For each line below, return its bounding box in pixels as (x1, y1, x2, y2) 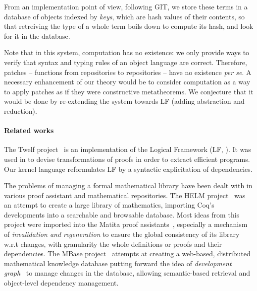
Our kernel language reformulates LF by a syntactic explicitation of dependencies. (4, 163, 253, 174)
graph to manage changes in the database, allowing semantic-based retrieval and (4, 268, 251, 278)
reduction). (4, 105, 37, 116)
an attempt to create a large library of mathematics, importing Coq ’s (4, 200, 214, 210)
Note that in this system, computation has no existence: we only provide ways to (4, 47, 250, 58)
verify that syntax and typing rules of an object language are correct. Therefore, (4, 57, 247, 67)
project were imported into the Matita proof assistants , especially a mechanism (4, 219, 248, 229)
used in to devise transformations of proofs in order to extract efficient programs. (4, 153, 250, 164)
